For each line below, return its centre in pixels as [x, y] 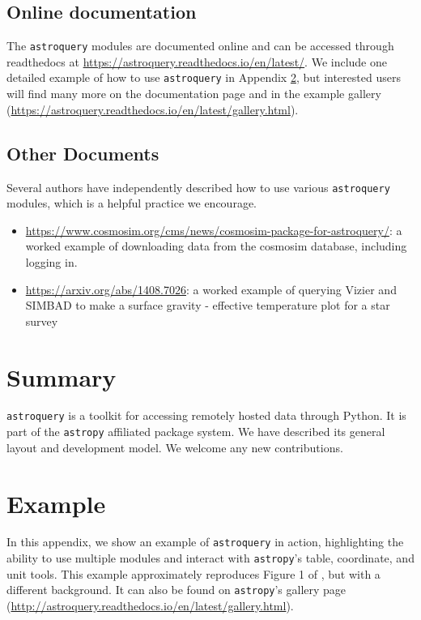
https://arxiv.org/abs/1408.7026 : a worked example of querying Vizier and [211, 289]
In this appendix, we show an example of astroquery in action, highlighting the [205, 542]
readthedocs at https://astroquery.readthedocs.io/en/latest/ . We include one [197, 61]
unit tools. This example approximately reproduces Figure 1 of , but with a [193, 573]
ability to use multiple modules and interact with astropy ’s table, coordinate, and [210, 558]
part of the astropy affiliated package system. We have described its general [196, 432]
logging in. [51, 261]
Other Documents [83, 153]
